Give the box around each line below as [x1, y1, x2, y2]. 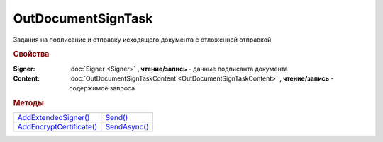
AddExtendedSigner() [17, 113, 90, 123]
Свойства [13, 49, 50, 59]
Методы [13, 98, 44, 108]
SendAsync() [105, 122, 149, 132]
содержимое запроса [69, 84, 135, 93]
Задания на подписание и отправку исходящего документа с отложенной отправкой [13, 35, 272, 44]
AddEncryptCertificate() [17, 122, 98, 132]
